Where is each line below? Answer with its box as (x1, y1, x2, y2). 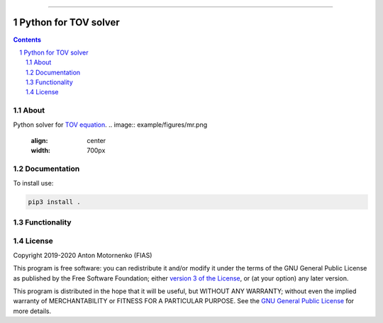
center (87, 137, 106, 144)
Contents (13, 35, 42, 44)
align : (30, 137, 48, 144)
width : (30, 146, 51, 155)
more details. (13, 307, 52, 315)
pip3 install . (28, 198, 81, 205)
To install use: (13, 178, 54, 187)
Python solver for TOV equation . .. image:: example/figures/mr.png (13, 120, 208, 129)
